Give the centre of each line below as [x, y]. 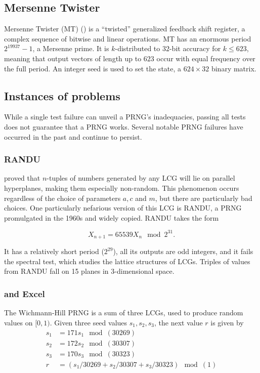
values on [18, 322]
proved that [22, 178]
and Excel [25, 294]
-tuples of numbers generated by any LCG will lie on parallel [141, 178]
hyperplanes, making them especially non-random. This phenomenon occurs [122, 188]
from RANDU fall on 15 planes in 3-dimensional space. [89, 271]
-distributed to [138, 48]
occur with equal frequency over [206, 58]
